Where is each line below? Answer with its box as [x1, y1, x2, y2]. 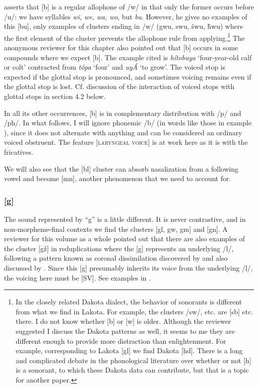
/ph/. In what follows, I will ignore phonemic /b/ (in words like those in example [4, 117, 252, 128]
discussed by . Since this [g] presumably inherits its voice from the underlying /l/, [4, 262, 253, 273]
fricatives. [4, 146, 33, 157]
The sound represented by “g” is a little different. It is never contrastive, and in [4, 213, 246, 224]
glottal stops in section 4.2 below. [4, 91, 106, 101]
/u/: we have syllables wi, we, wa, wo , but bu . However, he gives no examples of [4, 11, 248, 21]
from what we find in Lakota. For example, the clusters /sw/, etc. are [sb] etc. [15, 306, 253, 316]
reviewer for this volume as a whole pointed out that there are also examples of [4, 233, 245, 244]
